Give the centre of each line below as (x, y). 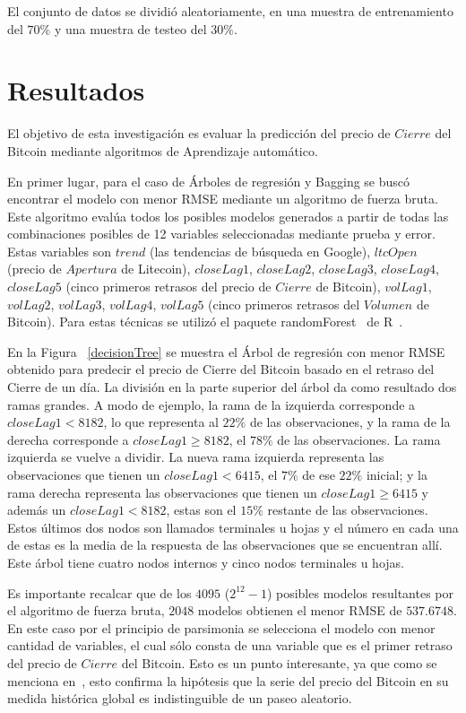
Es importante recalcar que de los (99, 592)
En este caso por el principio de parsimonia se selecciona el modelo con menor (221, 627)
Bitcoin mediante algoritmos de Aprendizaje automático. (163, 150)
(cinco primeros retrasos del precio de (168, 287)
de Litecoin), (156, 269)
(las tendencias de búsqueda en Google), (260, 251)
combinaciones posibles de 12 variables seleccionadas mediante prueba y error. (221, 234)
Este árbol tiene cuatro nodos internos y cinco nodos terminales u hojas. (206, 562)
